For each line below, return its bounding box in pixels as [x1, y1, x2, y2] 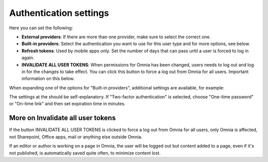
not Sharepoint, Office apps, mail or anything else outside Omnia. [9, 134, 142, 140]
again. [21, 55, 35, 61]
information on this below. [21, 76, 74, 81]
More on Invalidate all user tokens [9, 114, 116, 122]
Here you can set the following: [9, 25, 73, 31]
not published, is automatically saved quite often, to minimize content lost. [9, 150, 161, 156]
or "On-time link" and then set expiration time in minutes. [9, 101, 126, 107]
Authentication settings [9, 7, 109, 18]
